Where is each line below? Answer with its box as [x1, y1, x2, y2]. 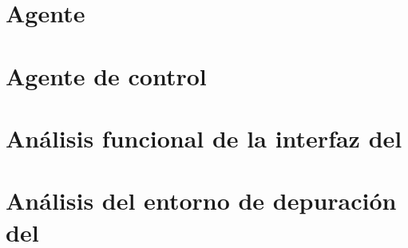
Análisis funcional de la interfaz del [6, 121, 402, 154]
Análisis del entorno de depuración [6, 184, 397, 217]
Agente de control [6, 59, 207, 92]
